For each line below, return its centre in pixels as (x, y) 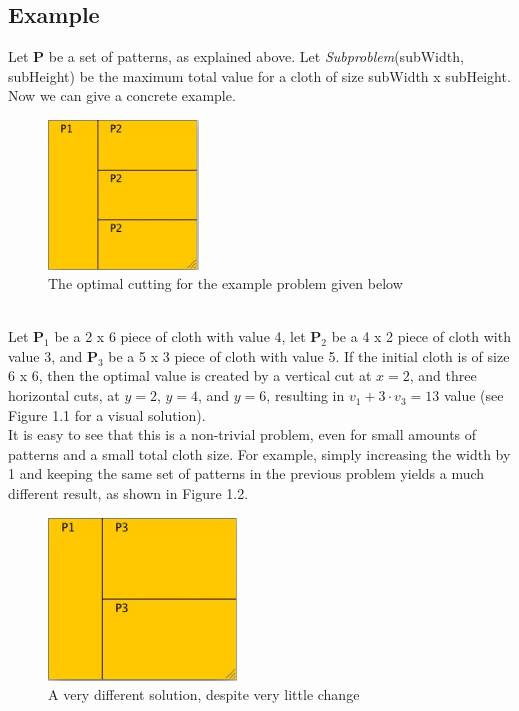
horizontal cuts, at (64, 395)
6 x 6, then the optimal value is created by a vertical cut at (190, 375)
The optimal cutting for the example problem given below (225, 283)
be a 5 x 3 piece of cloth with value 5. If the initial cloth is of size (309, 355)
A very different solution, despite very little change (204, 694)
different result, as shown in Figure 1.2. (128, 493)
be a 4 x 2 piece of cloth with (421, 336)
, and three (443, 375)
